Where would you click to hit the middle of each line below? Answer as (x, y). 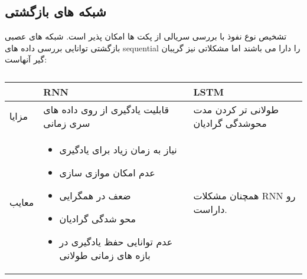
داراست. (210, 209)
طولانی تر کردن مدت (236, 109)
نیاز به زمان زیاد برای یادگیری (118, 149)
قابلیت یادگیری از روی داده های (106, 109)
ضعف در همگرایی (95, 195)
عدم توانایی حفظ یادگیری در (116, 241)
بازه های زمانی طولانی (105, 255)
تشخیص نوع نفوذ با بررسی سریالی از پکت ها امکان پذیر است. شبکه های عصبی (146, 36)
